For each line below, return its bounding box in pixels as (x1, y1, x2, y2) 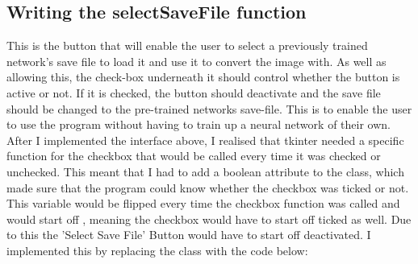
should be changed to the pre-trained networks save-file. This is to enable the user (6, 100, 412, 117)
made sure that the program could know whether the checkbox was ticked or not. (6, 179, 409, 196)
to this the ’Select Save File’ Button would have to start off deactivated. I (6, 226, 371, 243)
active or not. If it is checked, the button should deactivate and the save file (6, 84, 381, 101)
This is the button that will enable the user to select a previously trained (6, 37, 368, 54)
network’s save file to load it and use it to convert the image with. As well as (6, 52, 387, 69)
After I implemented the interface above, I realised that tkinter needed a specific (6, 131, 404, 148)
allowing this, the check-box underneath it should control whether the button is (6, 68, 400, 85)
